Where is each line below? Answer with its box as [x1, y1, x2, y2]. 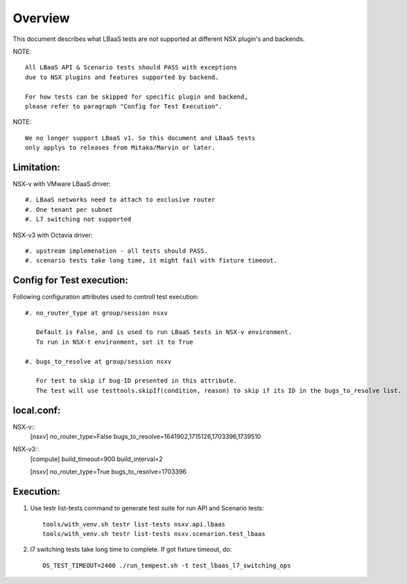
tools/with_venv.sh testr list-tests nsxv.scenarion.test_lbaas [42, 530, 266, 537]
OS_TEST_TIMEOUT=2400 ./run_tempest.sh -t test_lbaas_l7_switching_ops [42, 561, 291, 569]
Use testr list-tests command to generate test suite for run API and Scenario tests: [30, 504, 265, 512]
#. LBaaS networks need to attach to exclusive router [25, 196, 216, 204]
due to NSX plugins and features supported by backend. [25, 73, 219, 81]
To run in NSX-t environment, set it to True [35, 337, 193, 346]
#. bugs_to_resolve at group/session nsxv [25, 358, 172, 365]
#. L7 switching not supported [25, 215, 132, 224]
